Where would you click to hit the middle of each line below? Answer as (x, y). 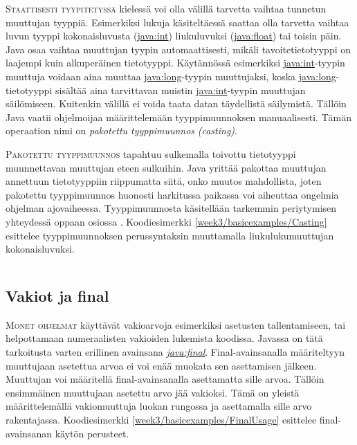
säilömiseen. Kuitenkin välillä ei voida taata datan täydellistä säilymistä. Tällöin (176, 103)
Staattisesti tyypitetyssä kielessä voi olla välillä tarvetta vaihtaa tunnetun (166, 8)
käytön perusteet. (92, 433)
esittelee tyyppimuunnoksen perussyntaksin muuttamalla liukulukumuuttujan (170, 235)
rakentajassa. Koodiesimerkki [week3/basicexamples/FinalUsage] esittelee (161, 420)
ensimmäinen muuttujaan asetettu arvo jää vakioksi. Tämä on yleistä (153, 392)
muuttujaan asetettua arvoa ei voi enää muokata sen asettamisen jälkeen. (161, 365)
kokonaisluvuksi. (40, 249)
